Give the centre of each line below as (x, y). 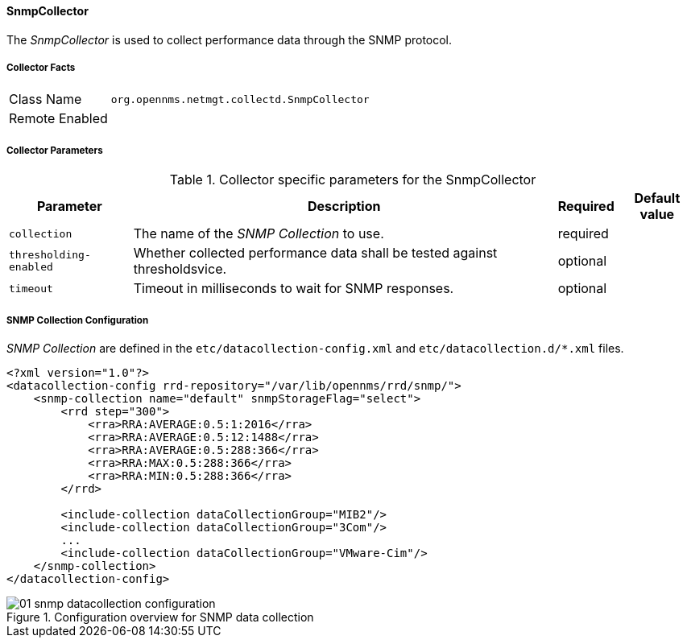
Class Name (46, 99)
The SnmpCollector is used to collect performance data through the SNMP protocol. (230, 39)
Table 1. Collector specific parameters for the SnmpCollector (353, 180)
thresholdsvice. (180, 269)
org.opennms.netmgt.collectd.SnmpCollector (240, 99)
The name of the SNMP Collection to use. (259, 234)
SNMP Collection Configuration (78, 320)
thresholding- (50, 255)
